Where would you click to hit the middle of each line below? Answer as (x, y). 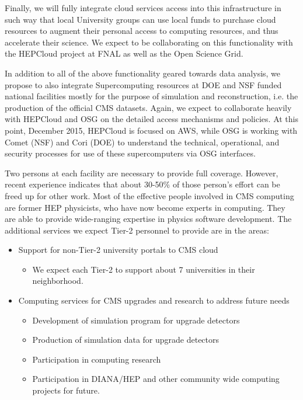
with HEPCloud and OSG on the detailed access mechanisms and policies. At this (151, 119)
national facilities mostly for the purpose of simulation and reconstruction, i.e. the (151, 96)
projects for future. (66, 390)
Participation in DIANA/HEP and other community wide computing (156, 379)
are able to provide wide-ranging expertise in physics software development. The (148, 219)
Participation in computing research (97, 359)
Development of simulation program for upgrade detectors (136, 320)
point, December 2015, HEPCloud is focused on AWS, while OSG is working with (151, 130)
